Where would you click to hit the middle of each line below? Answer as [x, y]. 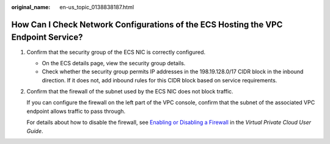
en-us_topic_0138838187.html [97, 7]
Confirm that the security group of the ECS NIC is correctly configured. [116, 52]
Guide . [35, 131]
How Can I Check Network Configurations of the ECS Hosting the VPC [147, 24]
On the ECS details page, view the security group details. [114, 63]
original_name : [31, 7]
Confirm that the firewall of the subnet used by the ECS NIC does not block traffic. [130, 92]
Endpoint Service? [47, 38]
